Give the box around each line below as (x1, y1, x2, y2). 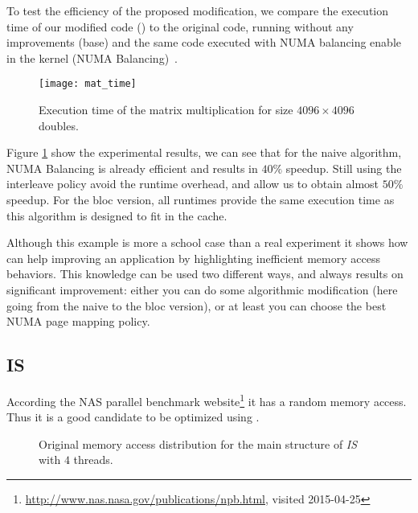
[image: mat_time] (39, 78, 137, 90)
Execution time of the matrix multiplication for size (39, 101, 293, 118)
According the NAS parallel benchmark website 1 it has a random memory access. (6, 390, 407, 409)
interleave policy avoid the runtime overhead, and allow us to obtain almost (6, 175, 379, 192)
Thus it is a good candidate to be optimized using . (6, 408, 260, 425)
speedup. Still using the (285, 159, 402, 176)
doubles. (39, 117, 79, 133)
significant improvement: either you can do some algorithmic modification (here (6, 281, 398, 298)
